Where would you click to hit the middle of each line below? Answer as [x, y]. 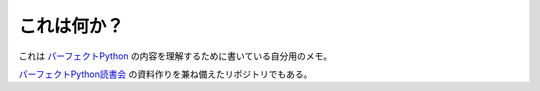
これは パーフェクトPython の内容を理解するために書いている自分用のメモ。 [175, 56]
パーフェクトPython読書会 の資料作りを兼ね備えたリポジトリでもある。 [165, 74]
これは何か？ [71, 26]
